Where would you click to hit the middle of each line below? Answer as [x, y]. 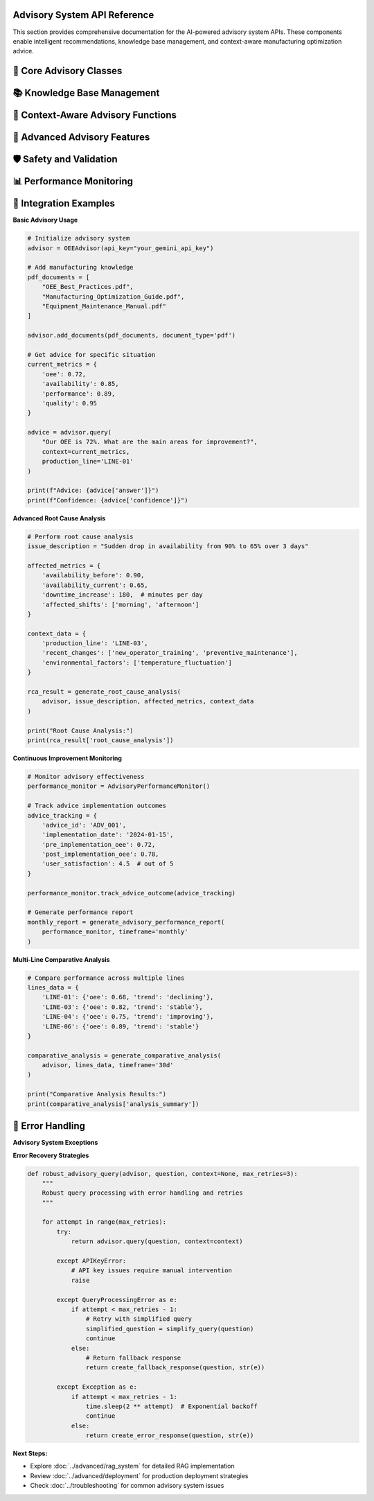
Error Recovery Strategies [51, 1155]
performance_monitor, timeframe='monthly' [115, 932]
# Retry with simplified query [139, 1319]
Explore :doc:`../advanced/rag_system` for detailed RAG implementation [132, 1466]
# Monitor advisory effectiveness [86, 776]
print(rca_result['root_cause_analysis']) [100, 740]
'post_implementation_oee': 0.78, [100, 854]
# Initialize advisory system [79, 238]
